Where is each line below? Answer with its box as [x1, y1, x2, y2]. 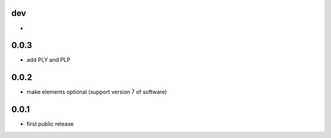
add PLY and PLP [26, 56, 70, 64]
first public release [26, 120, 74, 128]
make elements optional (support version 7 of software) [26, 89, 167, 96]
